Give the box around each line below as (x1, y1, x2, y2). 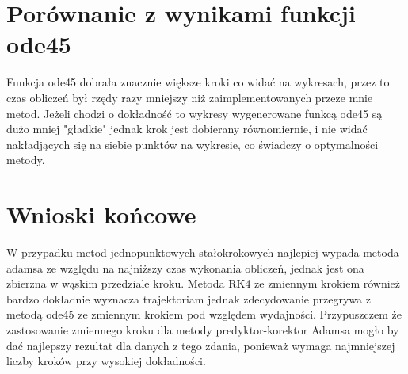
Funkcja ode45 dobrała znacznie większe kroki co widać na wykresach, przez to (6, 74, 390, 90)
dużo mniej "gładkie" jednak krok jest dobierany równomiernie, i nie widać (6, 120, 368, 137)
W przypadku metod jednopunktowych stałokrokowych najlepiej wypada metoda (6, 244, 399, 260)
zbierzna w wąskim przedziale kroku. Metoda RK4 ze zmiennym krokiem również (6, 275, 401, 292)
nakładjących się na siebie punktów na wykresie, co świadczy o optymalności (6, 135, 379, 152)
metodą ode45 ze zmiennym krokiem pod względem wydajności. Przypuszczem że (6, 306, 402, 322)
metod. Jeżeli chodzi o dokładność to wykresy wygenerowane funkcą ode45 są (6, 105, 383, 121)
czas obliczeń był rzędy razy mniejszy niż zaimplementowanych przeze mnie (6, 89, 373, 105)
